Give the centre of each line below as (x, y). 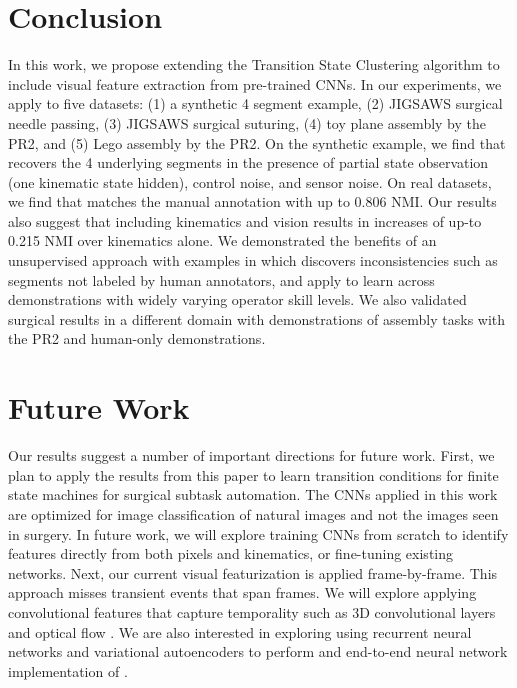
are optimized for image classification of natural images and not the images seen (253, 513)
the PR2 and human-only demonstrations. (137, 338)
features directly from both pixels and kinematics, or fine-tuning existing (231, 553)
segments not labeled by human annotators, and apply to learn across (221, 279)
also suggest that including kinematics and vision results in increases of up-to (245, 220)
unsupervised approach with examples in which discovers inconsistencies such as (253, 260)
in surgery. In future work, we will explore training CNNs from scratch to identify (258, 533)
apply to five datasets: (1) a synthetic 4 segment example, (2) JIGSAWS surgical (255, 103)
